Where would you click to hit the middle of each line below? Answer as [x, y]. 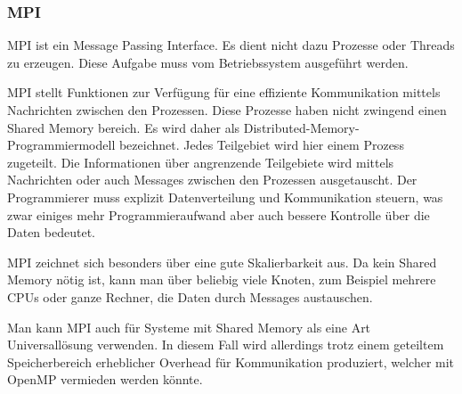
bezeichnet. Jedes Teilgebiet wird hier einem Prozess [261, 145]
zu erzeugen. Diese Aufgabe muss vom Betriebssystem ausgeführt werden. [208, 62]
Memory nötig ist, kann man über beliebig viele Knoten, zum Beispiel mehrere [222, 279]
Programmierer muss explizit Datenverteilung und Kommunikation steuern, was [225, 197]
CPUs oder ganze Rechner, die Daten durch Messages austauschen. [190, 296]
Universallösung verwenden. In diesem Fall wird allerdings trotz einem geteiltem [226, 345]
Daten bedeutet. [51, 232]
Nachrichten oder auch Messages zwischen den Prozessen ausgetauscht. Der [212, 180]
